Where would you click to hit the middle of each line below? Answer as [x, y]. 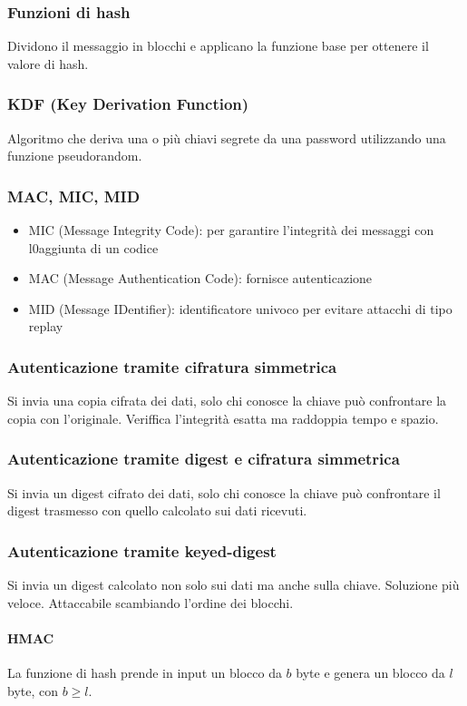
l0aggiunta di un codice [93, 247]
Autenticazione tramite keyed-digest [142, 550]
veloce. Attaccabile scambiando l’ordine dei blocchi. [151, 602]
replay [46, 326]
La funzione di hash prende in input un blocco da [145, 673]
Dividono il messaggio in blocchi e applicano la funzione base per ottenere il [218, 46]
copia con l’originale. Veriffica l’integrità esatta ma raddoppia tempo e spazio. [223, 418]
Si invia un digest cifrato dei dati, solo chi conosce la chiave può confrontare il [224, 492]
